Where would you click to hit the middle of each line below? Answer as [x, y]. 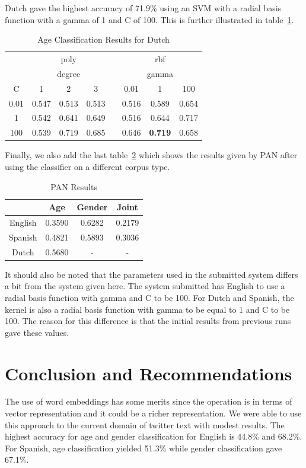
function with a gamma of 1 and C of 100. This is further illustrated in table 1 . [149, 19]
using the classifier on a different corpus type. [87, 166]
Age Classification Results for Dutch [103, 39]
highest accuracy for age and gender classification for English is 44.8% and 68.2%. [154, 436]
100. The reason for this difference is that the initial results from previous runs [148, 321]
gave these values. [37, 332]
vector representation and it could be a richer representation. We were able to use [153, 413]
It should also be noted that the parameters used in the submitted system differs [152, 274]
